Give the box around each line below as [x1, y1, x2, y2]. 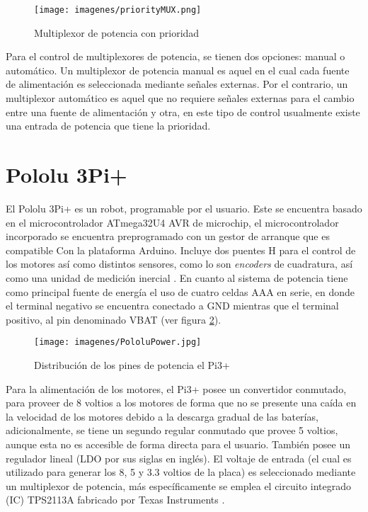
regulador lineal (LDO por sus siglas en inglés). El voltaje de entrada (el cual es [6, 450, 352, 465]
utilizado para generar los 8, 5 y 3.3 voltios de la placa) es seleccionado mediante [6, 465, 356, 479]
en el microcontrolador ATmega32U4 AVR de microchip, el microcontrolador [6, 215, 339, 229]
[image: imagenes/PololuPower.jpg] [34, 337, 202, 348]
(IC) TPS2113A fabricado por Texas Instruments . [6, 492, 225, 507]
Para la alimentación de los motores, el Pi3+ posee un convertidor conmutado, [6, 381, 347, 396]
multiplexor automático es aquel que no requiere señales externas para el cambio [6, 91, 355, 106]
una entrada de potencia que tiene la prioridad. [6, 118, 211, 133]
